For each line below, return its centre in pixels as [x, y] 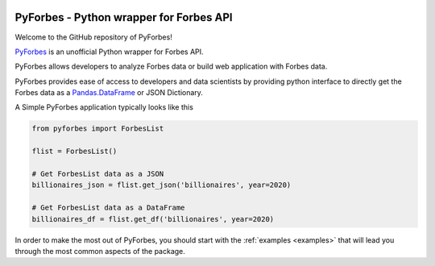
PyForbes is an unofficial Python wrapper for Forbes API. [110, 52]
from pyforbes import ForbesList [98, 129]
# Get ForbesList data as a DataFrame [108, 208]
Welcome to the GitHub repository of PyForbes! [93, 37]
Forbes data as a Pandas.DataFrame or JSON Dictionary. [109, 93]
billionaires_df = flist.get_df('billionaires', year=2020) [153, 219]
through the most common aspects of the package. [100, 251]
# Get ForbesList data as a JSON [98, 174]
